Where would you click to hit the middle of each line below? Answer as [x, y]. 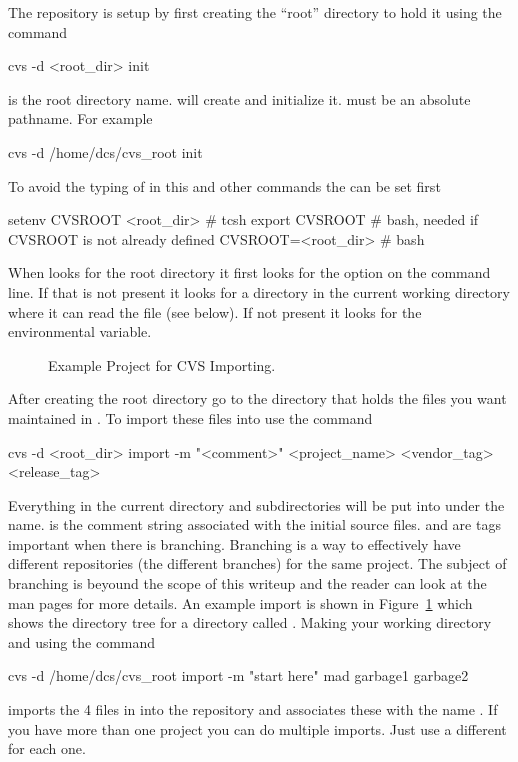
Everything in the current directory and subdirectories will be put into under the [256, 504]
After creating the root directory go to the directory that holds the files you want [257, 398]
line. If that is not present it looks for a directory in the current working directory [259, 291]
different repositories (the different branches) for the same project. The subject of [257, 563]
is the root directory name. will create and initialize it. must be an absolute [239, 98]
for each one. [47, 748]
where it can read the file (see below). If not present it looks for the [215, 311]
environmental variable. [80, 331]
